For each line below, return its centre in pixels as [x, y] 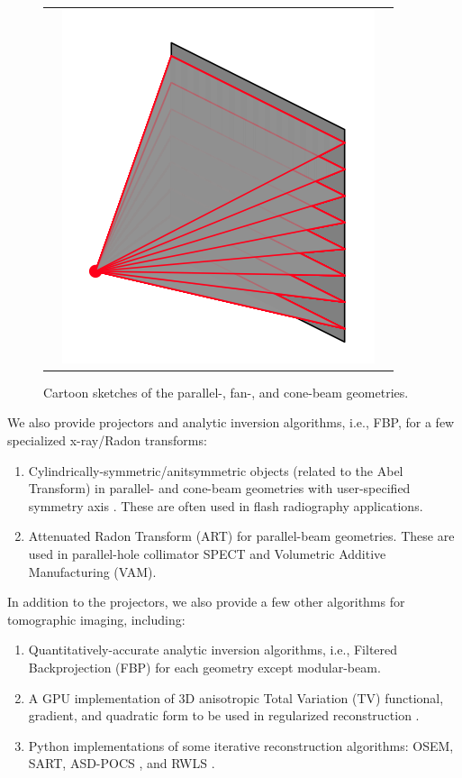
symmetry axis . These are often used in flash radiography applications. [226, 505]
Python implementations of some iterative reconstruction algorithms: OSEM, [241, 745]
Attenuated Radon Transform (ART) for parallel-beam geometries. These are [241, 536]
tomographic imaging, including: [96, 619]
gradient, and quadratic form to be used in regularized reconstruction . [224, 715]
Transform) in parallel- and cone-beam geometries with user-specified [219, 488]
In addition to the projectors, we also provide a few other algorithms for [206, 602]
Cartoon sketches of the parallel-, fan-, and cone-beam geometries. [226, 392]
